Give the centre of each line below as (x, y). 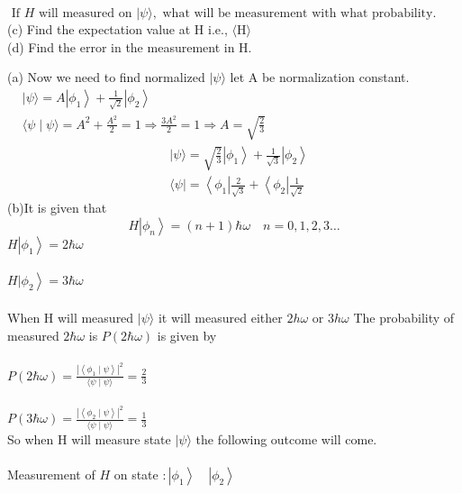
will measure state (121, 438)
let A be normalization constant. (320, 77)
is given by (187, 335)
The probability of (404, 317)
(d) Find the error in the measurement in (121, 46)
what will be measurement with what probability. (299, 14)
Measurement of (51, 474)
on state (136, 474)
